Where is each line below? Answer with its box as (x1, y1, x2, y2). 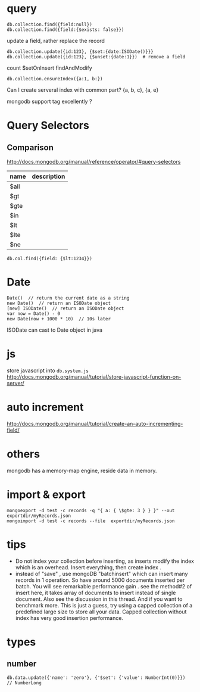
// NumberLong (7, 679, 42, 686)
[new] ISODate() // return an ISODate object (7, 306, 124, 311)
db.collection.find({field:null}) (7, 21, 93, 27)
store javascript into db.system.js (7, 367, 89, 374)
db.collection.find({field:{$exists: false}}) (7, 26, 124, 33)
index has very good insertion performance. (15, 614, 124, 621)
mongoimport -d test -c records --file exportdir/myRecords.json (7, 518, 175, 524)
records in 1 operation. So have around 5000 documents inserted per (15, 576, 185, 584)
